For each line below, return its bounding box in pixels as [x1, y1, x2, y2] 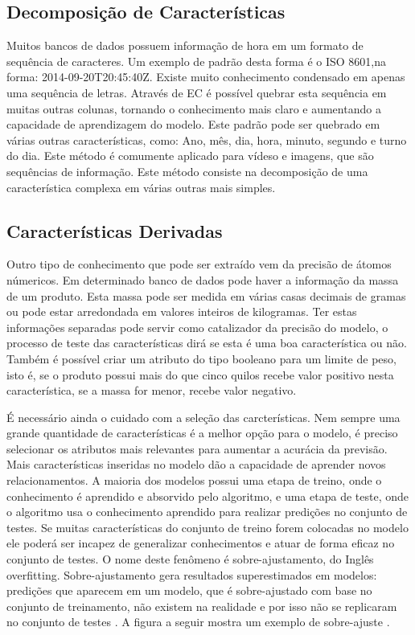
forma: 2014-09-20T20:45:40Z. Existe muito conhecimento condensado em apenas [6, 68, 405, 85]
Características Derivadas [6, 218, 223, 243]
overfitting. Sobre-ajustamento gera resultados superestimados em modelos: [6, 566, 377, 583]
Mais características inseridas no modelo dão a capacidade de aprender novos [6, 456, 386, 473]
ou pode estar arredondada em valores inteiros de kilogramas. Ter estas [6, 303, 357, 320]
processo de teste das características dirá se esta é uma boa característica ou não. [6, 334, 407, 351]
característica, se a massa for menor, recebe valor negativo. [6, 382, 297, 399]
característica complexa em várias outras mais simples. [6, 178, 276, 195]
